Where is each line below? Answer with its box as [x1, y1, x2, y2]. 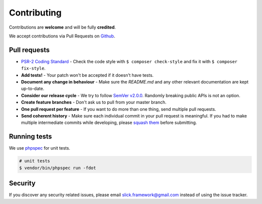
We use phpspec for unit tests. [9, 145, 70, 151]
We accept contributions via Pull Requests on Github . [9, 33, 115, 39]
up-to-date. [21, 85, 45, 92]
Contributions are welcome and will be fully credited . [9, 24, 116, 30]
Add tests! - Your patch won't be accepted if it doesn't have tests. [21, 72, 154, 78]
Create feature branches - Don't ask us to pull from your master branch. [21, 100, 167, 105]
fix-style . [21, 66, 46, 71]
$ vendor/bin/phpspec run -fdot [19, 165, 97, 170]
